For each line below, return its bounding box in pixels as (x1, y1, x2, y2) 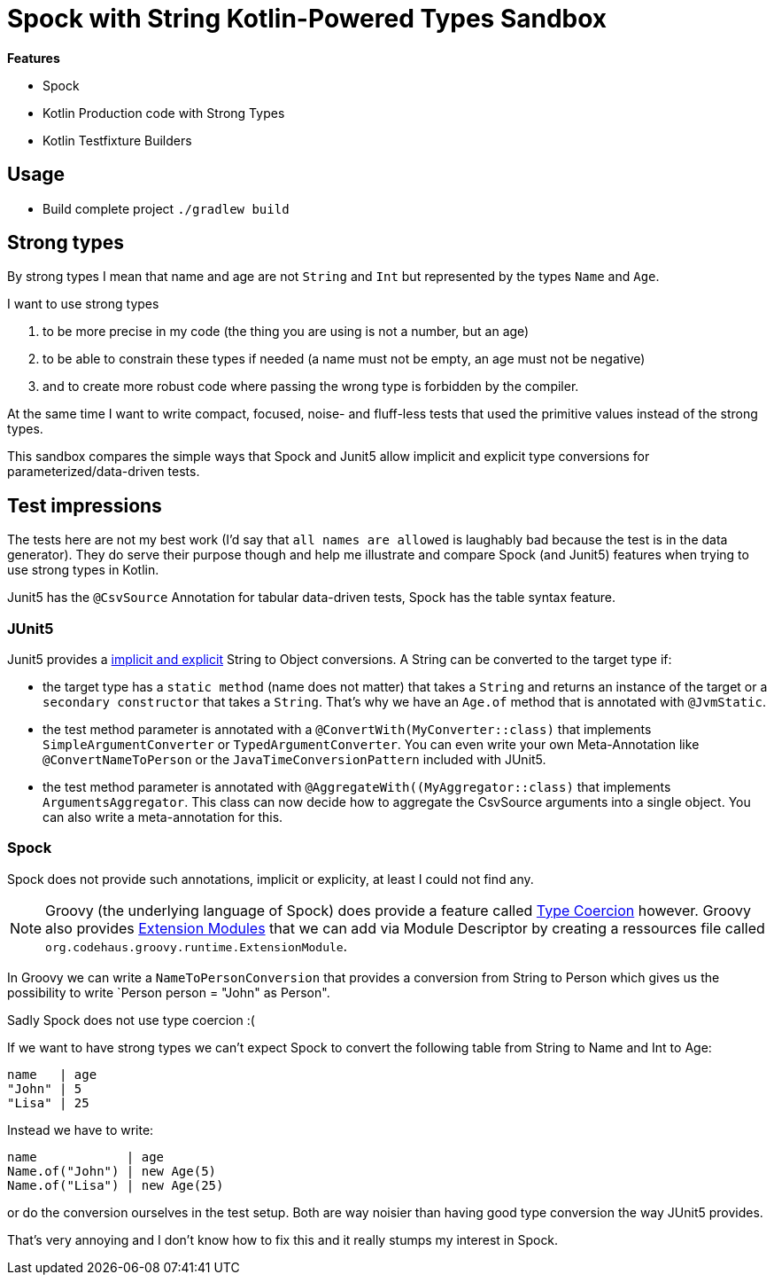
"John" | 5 (7, 1081, 82, 1096)
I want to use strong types (7, 296, 159, 312)
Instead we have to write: (7, 1122, 154, 1137)
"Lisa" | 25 (7, 1095, 89, 1110)
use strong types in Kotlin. (7, 562, 159, 578)
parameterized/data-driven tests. (7, 464, 200, 480)
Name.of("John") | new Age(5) (7, 1163, 217, 1178)
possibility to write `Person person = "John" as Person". (7, 984, 330, 1000)
